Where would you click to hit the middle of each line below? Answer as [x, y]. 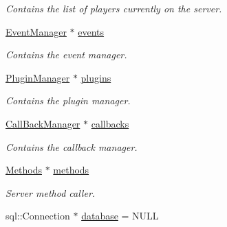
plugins [96, 77]
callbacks [110, 123]
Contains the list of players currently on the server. [114, 8]
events [91, 31]
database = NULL [120, 216]
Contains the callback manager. [72, 146]
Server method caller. [51, 192]
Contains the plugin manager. [68, 100]
